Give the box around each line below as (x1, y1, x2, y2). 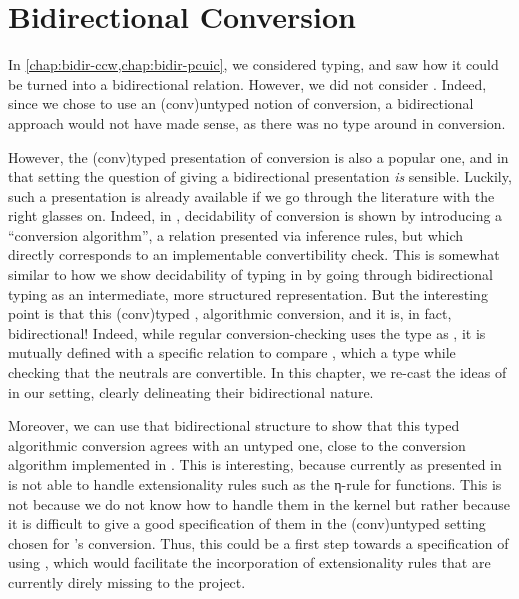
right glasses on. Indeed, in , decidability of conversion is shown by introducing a (8, 205, 503, 226)
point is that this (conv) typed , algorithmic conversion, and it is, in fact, (8, 303, 452, 324)
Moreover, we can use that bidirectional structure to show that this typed (8, 415, 460, 436)
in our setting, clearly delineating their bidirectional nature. (8, 381, 374, 402)
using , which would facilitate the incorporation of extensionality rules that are (8, 552, 491, 573)
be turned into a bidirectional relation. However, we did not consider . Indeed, (8, 73, 487, 94)
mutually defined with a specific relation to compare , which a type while (8, 342, 456, 363)
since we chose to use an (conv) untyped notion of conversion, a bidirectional (8, 93, 474, 114)
